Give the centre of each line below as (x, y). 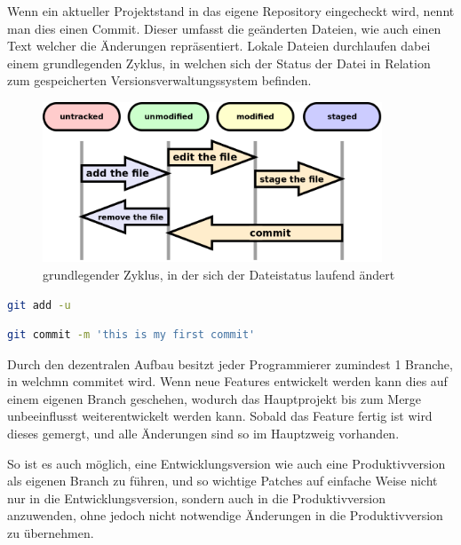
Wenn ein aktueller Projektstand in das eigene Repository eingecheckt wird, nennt (231, 11)
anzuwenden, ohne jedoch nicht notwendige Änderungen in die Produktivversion (225, 515)
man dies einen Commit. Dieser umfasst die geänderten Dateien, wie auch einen (224, 28)
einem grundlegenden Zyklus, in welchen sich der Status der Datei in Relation (219, 63)
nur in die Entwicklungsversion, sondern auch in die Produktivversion (197, 498)
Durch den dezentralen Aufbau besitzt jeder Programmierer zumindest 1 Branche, (230, 363)
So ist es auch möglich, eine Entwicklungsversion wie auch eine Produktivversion (227, 463)
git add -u (39, 305)
